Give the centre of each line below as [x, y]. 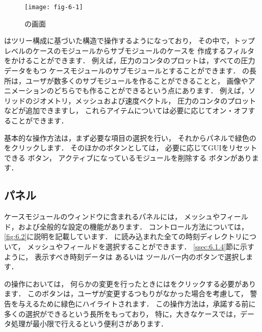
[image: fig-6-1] [54, 7]
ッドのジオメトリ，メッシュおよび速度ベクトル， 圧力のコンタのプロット [134, 100]
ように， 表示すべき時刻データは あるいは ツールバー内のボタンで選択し [125, 256]
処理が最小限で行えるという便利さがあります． [89, 324]
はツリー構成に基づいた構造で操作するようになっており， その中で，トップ [129, 41]
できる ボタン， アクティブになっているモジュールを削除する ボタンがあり [128, 157]
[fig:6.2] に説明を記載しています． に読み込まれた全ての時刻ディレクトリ [123, 236]
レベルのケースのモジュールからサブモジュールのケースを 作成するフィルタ [129, 50]
